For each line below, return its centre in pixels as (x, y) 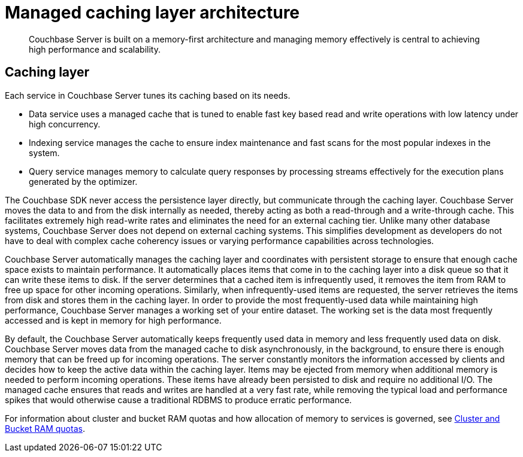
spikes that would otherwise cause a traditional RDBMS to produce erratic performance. (179, 400)
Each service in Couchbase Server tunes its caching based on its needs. (148, 95)
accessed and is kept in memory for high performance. (113, 320)
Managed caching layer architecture (152, 13)
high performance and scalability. (95, 49)
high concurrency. (65, 124)
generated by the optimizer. (83, 181)
